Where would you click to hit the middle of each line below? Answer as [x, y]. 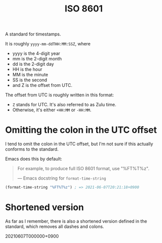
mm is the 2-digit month [37, 59]
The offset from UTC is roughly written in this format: [60, 95]
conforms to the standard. [32, 149]
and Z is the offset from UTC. [42, 85]
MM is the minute [30, 75]
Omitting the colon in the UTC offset [81, 130]
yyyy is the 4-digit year [36, 53]
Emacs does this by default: [34, 159]
